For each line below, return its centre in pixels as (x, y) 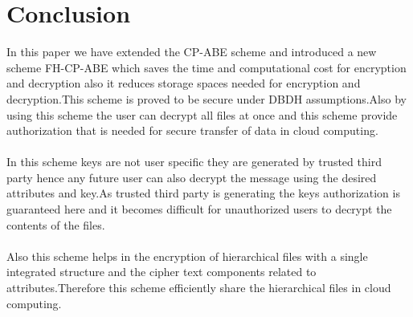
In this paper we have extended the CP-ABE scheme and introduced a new (192, 52)
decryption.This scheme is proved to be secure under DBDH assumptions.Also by (206, 98)
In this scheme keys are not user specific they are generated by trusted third (194, 162)
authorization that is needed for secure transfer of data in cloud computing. (192, 130)
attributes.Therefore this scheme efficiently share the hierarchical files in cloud (199, 288)
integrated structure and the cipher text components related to (162, 272)
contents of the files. (56, 224)
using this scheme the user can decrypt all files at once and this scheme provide (202, 114)
